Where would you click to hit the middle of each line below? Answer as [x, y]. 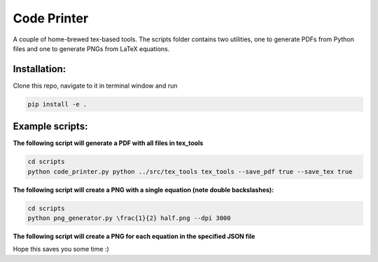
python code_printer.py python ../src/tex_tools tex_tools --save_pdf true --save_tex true [190, 171]
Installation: [40, 69]
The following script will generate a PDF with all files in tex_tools [108, 143]
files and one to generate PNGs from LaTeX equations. [91, 48]
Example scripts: [50, 126]
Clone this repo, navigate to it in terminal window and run [95, 85]
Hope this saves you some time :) [61, 249]
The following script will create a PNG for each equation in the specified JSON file [134, 236]
